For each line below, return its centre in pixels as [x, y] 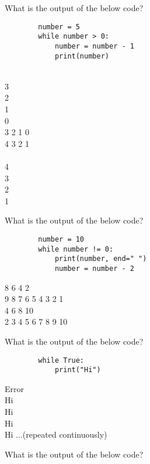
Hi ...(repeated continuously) [56, 434]
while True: [61, 360]
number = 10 [61, 239]
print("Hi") [78, 370]
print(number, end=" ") [101, 259]
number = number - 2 [94, 268]
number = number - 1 [94, 46]
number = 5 [59, 27]
